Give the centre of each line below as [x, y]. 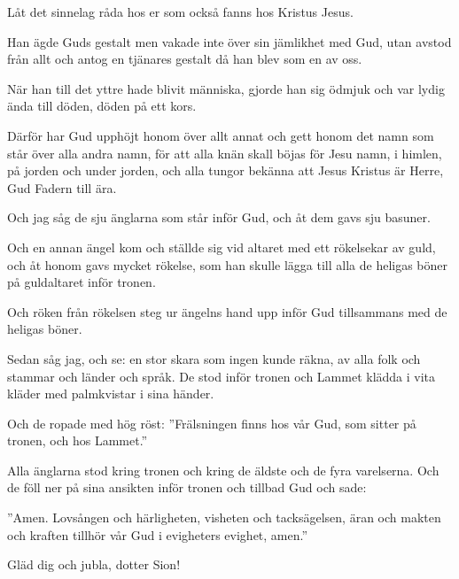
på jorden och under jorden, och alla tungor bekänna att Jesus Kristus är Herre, [226, 170]
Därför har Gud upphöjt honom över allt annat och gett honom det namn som [221, 135]
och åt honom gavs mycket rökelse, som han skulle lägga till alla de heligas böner [228, 264]
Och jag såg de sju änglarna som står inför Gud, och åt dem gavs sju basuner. [219, 217]
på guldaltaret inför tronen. [82, 282]
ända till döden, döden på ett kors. [102, 106]
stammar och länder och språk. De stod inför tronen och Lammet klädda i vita [222, 376]
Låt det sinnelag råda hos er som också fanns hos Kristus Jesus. [180, 12]
